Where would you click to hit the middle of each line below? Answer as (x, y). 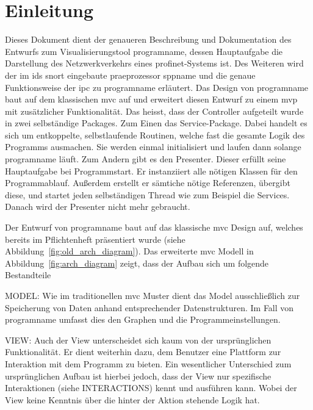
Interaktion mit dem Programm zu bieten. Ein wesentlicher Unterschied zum (148, 363)
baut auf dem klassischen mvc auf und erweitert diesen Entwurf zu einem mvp (151, 99)
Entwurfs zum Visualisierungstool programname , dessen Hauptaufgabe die (144, 51)
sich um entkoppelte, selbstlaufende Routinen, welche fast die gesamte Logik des (155, 135)
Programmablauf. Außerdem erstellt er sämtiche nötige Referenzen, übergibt (148, 183)
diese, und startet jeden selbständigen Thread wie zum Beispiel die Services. (147, 194)
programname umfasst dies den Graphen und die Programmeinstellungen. (143, 319)
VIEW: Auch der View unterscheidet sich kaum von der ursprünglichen (138, 340)
